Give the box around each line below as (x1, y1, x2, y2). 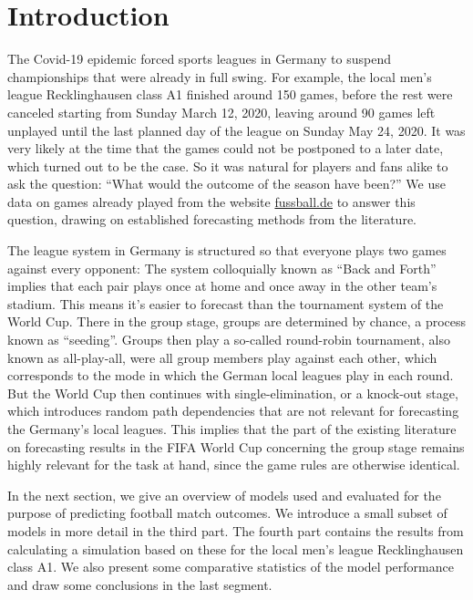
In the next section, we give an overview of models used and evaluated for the (7, 485, 441, 504)
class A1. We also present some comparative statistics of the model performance (7, 557, 454, 576)
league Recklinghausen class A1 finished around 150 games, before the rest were (7, 85, 453, 104)
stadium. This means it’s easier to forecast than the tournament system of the (7, 294, 444, 313)
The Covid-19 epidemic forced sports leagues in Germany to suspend (7, 49, 391, 68)
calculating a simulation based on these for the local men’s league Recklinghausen (7, 539, 464, 558)
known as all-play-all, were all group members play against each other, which (7, 347, 437, 367)
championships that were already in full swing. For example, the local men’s (7, 67, 432, 86)
